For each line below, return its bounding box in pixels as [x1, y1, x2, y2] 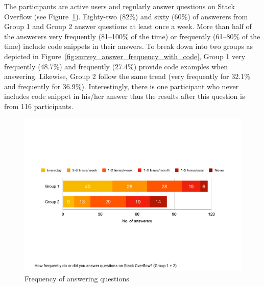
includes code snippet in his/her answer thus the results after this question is [4, 91, 245, 101]
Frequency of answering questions [25, 273, 129, 283]
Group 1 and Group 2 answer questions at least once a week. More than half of [4, 21, 252, 32]
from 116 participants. [4, 100, 74, 111]
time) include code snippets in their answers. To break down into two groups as [4, 41, 253, 51]
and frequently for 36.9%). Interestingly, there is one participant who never [4, 81, 239, 91]
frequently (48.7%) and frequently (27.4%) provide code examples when [4, 61, 228, 71]
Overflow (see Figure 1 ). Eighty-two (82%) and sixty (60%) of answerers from [4, 11, 248, 21]
